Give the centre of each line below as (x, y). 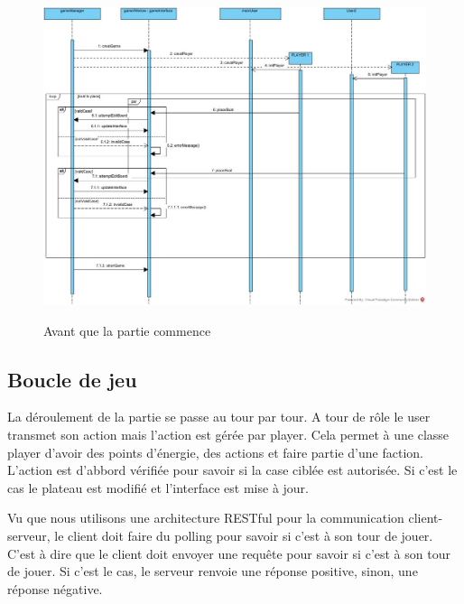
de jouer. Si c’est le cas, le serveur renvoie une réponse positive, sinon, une (213, 571)
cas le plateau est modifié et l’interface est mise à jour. (158, 487)
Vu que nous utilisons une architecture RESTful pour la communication (206, 518)
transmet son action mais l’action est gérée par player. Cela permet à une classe (228, 434)
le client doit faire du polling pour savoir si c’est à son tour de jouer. (244, 535)
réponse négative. (55, 588)
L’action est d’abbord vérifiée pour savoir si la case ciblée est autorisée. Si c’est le (232, 470)
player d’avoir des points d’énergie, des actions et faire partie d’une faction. (215, 452)
